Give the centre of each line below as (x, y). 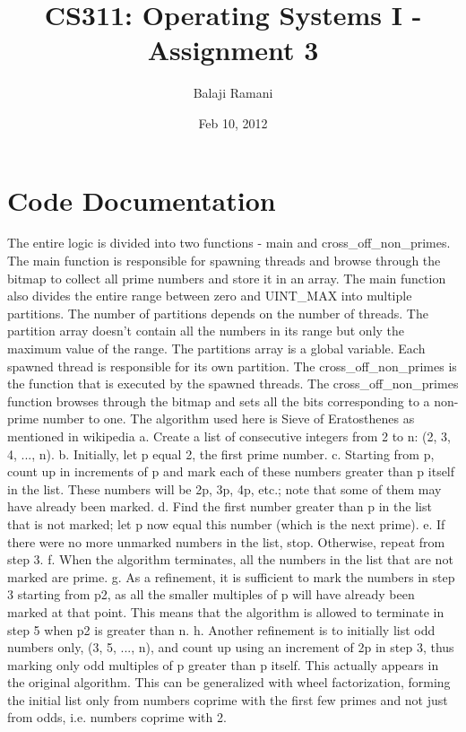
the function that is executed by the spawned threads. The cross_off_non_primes (233, 383)
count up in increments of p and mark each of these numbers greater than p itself (231, 471)
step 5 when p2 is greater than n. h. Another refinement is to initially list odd (221, 629)
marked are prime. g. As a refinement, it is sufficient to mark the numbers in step (231, 576)
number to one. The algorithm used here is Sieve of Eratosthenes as (229, 418)
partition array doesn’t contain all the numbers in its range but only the (206, 331)
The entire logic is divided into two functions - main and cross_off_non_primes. (229, 243)
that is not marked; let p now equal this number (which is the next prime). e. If (226, 523)
